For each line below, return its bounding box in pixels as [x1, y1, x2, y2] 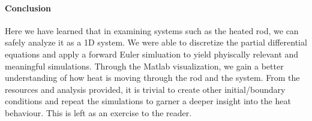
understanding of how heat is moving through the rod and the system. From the [5, 71, 300, 84]
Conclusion [5, 1, 52, 14]
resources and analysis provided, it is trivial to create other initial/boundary [5, 83, 286, 95]
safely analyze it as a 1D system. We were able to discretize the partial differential [5, 36, 307, 49]
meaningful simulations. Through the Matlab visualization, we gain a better [5, 59, 284, 72]
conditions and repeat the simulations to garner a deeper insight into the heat [5, 95, 291, 107]
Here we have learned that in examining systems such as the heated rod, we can [5, 24, 299, 37]
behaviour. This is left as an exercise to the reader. [5, 106, 192, 119]
